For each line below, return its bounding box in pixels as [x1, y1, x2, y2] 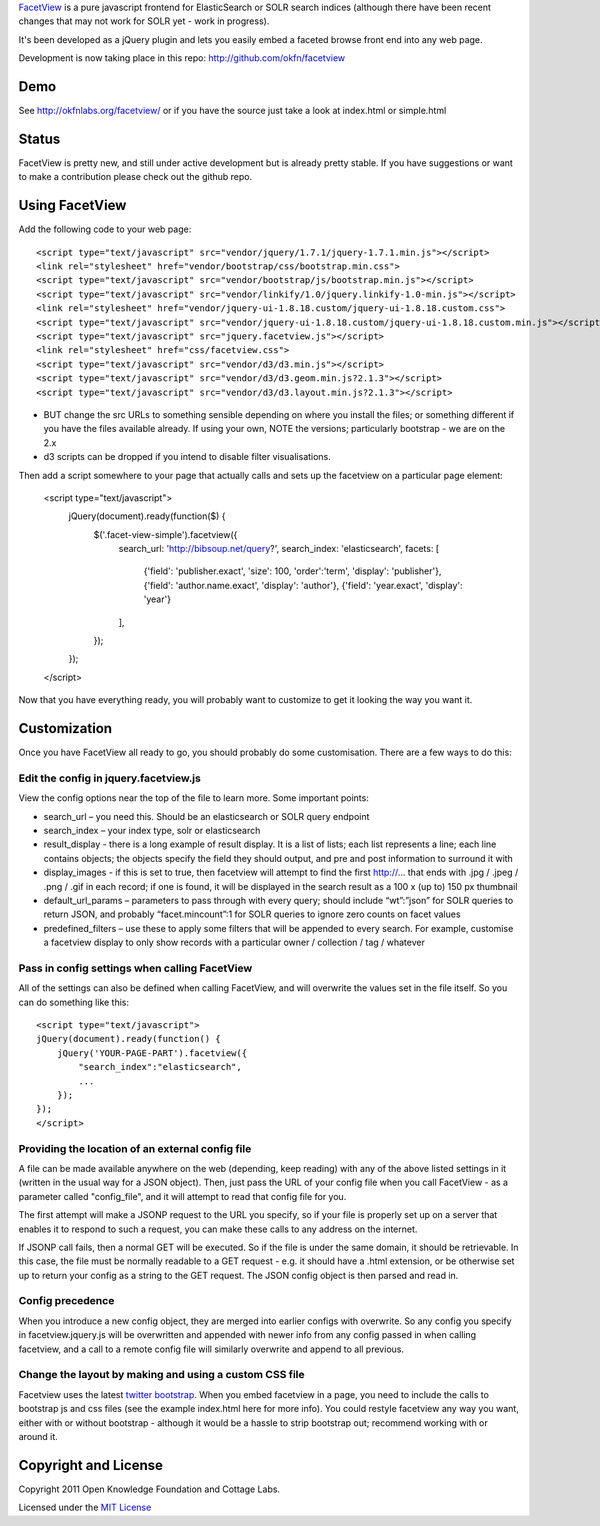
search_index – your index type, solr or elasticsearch [43, 825, 261, 837]
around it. [18, 1430, 59, 1442]
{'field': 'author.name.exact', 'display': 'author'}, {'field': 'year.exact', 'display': [143, 579, 464, 591]
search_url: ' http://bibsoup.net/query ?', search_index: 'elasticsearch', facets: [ [118, 543, 440, 555]
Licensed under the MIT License [18, 1501, 152, 1514]
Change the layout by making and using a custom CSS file [18, 1368, 305, 1382]
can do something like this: [18, 996, 130, 1008]
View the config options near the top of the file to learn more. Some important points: [18, 792, 369, 804]
